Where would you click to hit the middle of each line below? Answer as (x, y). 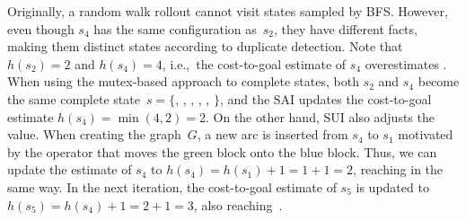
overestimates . (406, 63)
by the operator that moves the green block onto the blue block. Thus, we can (222, 151)
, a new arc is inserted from (273, 134)
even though (41, 28)
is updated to (392, 186)
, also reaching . (238, 204)
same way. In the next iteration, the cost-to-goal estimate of (172, 186)
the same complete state (74, 98)
